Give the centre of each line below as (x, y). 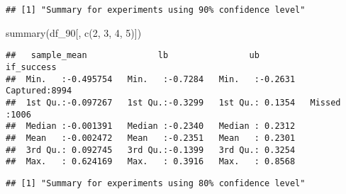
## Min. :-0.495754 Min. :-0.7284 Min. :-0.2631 (151, 79)
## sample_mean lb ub (133, 56)
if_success (31, 67)
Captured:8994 (39, 91)
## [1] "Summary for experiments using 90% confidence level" (156, 10)
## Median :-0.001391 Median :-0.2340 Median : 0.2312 (151, 126)
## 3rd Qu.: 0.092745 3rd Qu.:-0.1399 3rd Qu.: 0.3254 (151, 150)
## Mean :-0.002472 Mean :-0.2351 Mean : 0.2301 (151, 138)
